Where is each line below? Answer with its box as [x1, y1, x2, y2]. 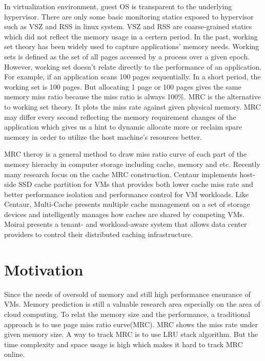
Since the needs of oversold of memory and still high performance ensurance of [4, 288, 251, 299]
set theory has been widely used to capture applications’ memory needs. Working [4, 41, 259, 52]
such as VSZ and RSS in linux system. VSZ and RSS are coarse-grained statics [4, 21, 252, 32]
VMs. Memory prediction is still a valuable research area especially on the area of [4, 299, 260, 309]
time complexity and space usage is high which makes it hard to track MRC [4, 338, 243, 349]
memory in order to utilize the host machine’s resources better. [4, 131, 202, 142]
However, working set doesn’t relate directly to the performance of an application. [4, 61, 262, 72]
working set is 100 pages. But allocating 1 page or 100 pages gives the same [4, 81, 241, 92]
